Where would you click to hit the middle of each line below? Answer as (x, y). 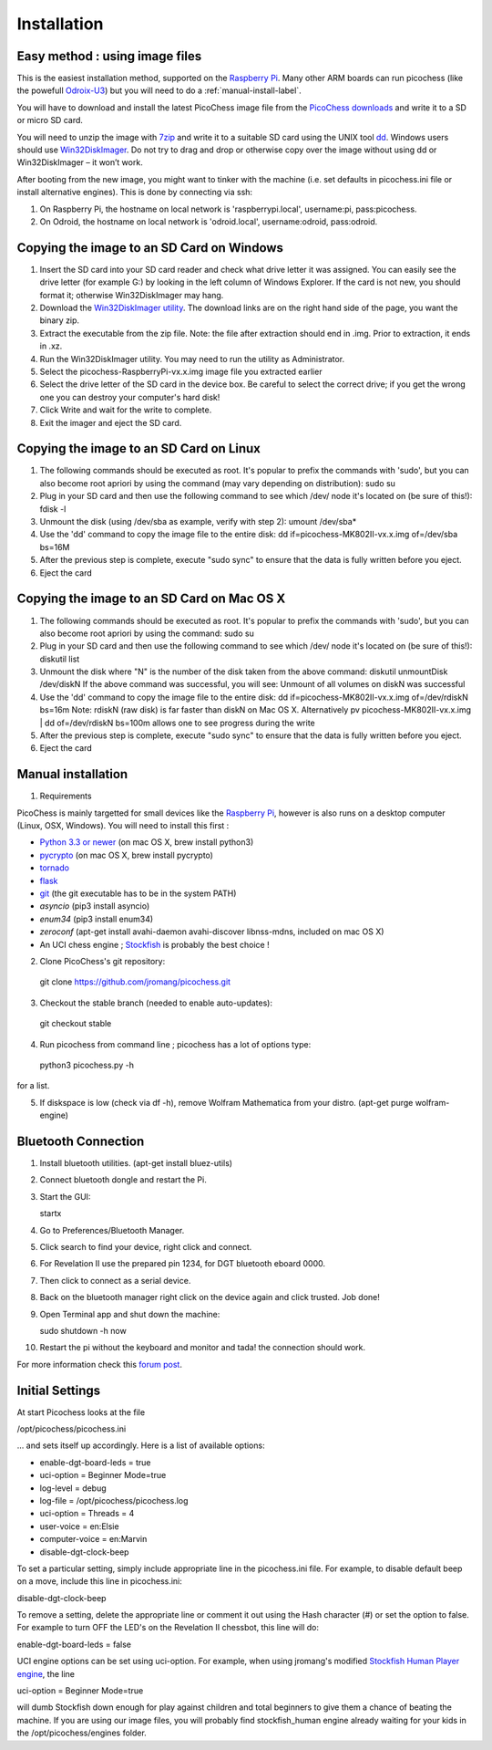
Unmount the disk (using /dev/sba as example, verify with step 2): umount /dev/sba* (198, 522)
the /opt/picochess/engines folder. (82, 1733)
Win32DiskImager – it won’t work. (80, 162)
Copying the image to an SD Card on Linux (139, 448)
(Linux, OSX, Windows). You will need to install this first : (123, 826)
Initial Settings (59, 1390)
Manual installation (72, 774)
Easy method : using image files (109, 56)
